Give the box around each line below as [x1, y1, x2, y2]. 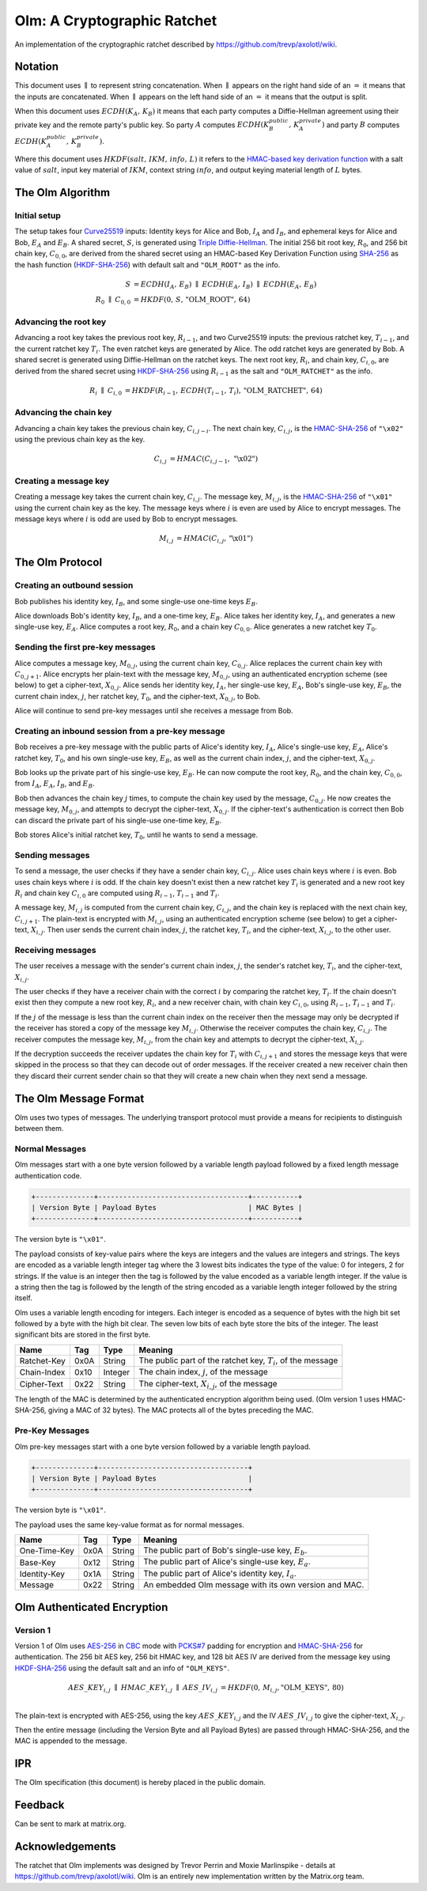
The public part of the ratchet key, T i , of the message [138, 1355, 338, 1367]
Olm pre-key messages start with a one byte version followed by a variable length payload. [14, 1442, 312, 1451]
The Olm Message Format [14, 1091, 145, 1105]
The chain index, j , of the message [138, 1367, 268, 1378]
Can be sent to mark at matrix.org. [14, 1819, 127, 1829]
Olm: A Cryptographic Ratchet [14, 12, 217, 29]
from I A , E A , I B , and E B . [14, 779, 95, 790]
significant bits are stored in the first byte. [14, 1329, 151, 1340]
